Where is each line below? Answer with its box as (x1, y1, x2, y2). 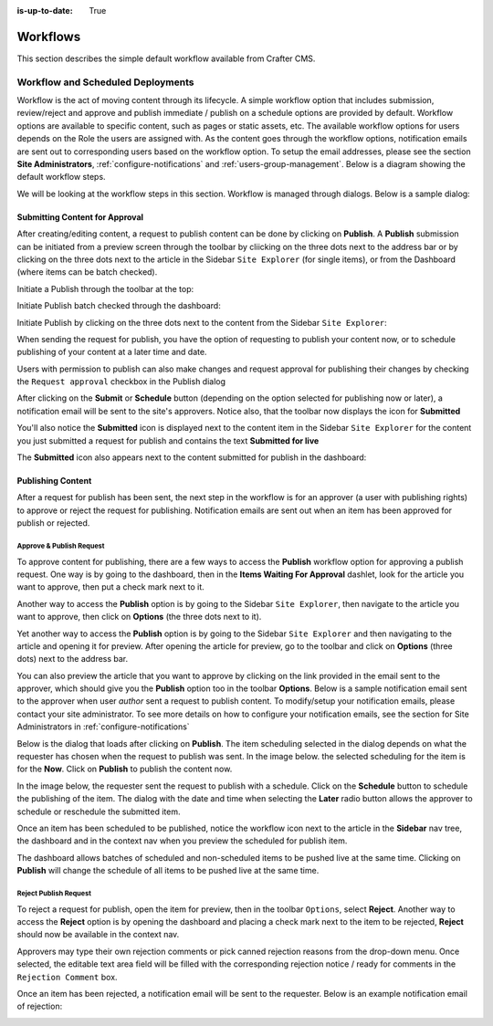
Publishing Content (16, 476, 92, 487)
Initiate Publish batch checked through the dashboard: (16, 300, 221, 311)
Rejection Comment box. (16, 971, 118, 982)
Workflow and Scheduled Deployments (16, 76, 194, 89)
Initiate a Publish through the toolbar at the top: (16, 283, 194, 294)
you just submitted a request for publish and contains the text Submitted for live (16, 434, 320, 446)
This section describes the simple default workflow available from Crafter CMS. (16, 53, 316, 64)
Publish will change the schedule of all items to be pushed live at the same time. (16, 865, 320, 876)
